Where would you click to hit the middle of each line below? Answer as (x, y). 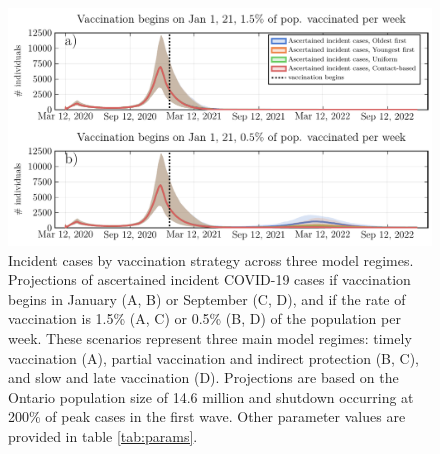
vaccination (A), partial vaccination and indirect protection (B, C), (214, 357)
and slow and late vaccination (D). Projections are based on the (203, 377)
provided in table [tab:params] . (103, 436)
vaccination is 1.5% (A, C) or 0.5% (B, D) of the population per (204, 318)
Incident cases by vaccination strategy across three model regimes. (211, 259)
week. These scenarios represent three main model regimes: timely (210, 338)
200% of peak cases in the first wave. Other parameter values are (207, 416)
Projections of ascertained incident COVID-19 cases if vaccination (209, 279)
